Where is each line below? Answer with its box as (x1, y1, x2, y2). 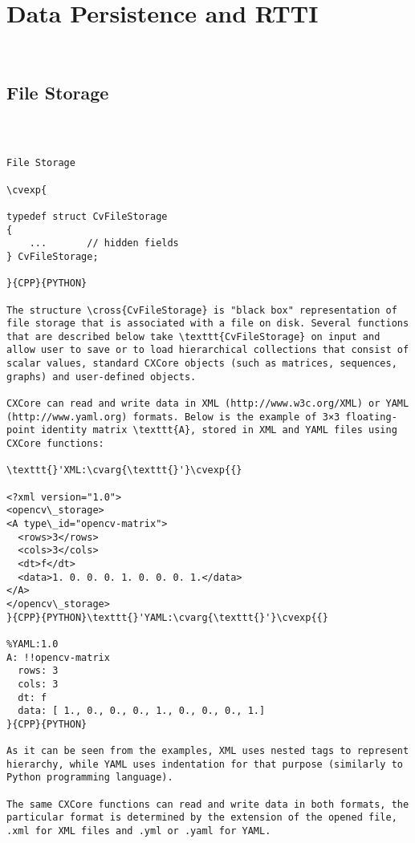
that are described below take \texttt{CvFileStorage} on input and (6, 330, 380, 342)
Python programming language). (6, 772, 173, 784)
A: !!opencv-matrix (6, 651, 110, 663)
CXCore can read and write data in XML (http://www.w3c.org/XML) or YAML (6, 398, 409, 410)
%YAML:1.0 (6, 638, 59, 650)
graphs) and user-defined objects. (6, 371, 197, 383)
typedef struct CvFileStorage (6, 210, 168, 222)
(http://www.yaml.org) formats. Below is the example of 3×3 (6, 411, 340, 423)
